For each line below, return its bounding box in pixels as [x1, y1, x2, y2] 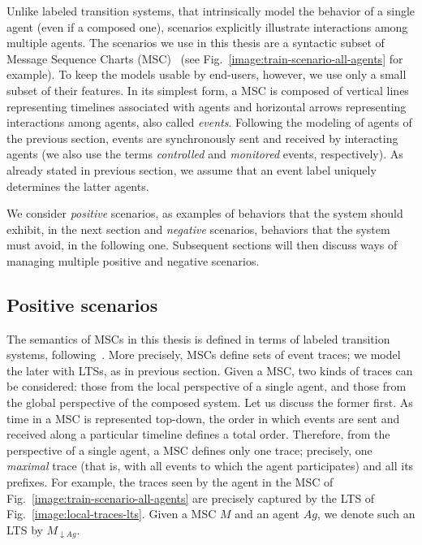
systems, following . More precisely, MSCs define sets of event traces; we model [6, 346, 401, 363]
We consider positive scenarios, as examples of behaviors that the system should [6, 205, 403, 222]
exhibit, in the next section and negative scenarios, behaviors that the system [6, 220, 390, 237]
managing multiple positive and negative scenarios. [6, 252, 260, 269]
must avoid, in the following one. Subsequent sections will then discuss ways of [6, 236, 398, 253]
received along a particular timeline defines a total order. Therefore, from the [6, 426, 390, 443]
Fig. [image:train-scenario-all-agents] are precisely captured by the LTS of [6, 489, 375, 506]
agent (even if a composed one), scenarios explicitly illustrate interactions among [6, 18, 408, 35]
